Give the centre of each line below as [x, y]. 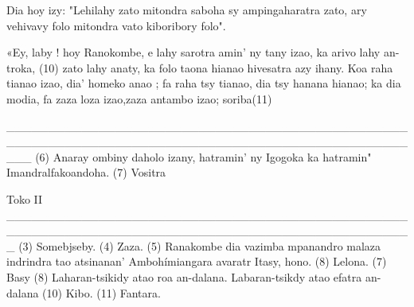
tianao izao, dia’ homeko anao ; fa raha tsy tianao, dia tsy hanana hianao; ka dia [204, 83]
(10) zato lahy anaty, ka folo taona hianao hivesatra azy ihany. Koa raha [216, 67]
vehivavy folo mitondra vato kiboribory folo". [116, 25]
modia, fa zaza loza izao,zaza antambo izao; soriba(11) [139, 98]
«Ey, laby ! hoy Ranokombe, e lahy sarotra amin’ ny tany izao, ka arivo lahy [193, 52]
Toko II [25, 198]
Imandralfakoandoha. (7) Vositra [86, 172]
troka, [21, 67]
